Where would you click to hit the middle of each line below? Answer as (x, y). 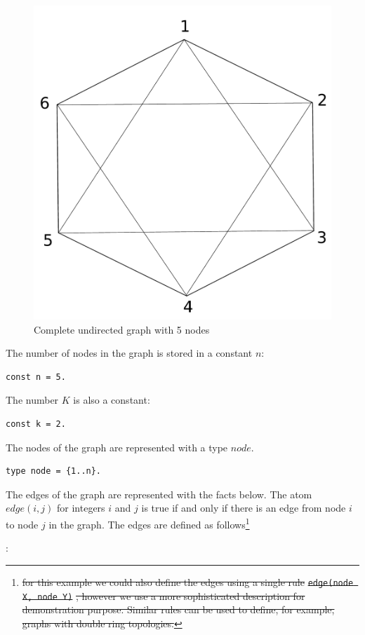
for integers (81, 508)
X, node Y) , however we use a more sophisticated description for (164, 595)
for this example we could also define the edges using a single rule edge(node (188, 581)
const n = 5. (36, 377)
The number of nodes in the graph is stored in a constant (129, 353)
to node (22, 524)
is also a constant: (112, 400)
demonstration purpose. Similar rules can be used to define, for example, (178, 609)
